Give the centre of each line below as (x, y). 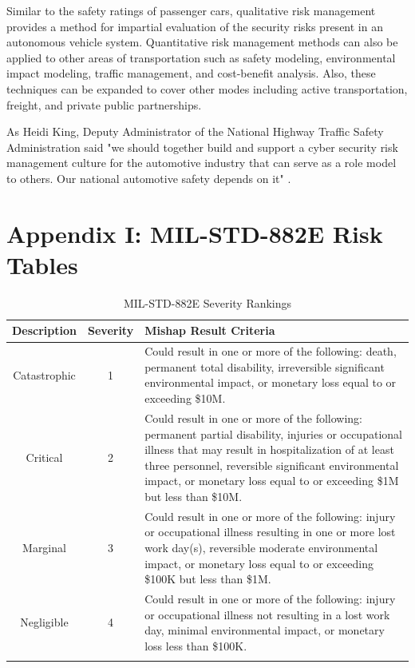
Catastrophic (44, 374)
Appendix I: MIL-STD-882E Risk (195, 233)
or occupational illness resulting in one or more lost (270, 532)
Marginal (44, 547)
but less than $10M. (194, 496)
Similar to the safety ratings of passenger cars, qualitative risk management (191, 10)
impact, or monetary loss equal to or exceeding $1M (272, 481)
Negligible (44, 622)
